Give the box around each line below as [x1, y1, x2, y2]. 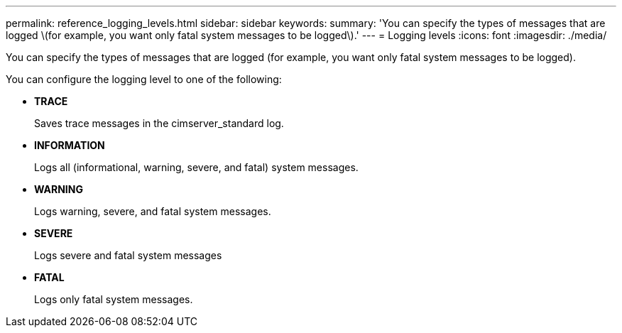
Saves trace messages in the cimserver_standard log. [34, 117, 284, 129]
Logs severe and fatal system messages [34, 249, 222, 261]
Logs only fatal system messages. [34, 293, 193, 305]
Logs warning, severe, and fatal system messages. [34, 205, 271, 217]
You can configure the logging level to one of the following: [6, 73, 282, 85]
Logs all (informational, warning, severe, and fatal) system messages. [34, 161, 359, 173]
